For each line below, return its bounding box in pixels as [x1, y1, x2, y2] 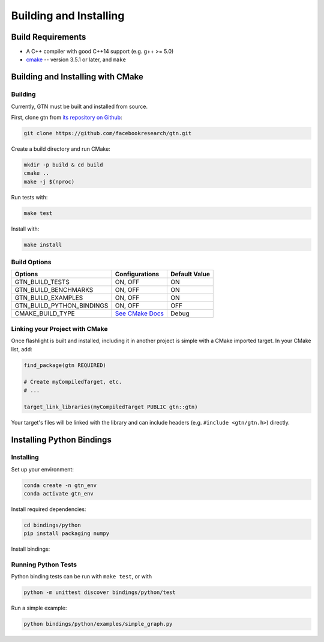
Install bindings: [11, 545, 50, 553]
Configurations [115, 270, 160, 279]
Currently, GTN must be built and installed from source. [11, 103, 148, 110]
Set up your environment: [11, 465, 74, 473]
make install [23, 241, 62, 248]
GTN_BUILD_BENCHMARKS [14, 286, 94, 294]
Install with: [11, 225, 40, 232]
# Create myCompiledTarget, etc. [23, 378, 122, 386]
